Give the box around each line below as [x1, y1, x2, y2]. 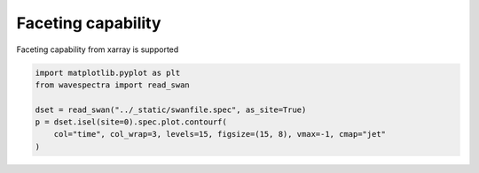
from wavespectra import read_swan [35, 79, 190, 90]
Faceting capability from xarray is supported [16, 44, 179, 55]
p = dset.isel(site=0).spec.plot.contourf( [35, 117, 228, 127]
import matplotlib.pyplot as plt [35, 67, 181, 78]
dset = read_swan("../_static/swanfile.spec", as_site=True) [35, 104, 307, 115]
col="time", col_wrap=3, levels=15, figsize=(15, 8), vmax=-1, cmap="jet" [53, 129, 386, 139]
